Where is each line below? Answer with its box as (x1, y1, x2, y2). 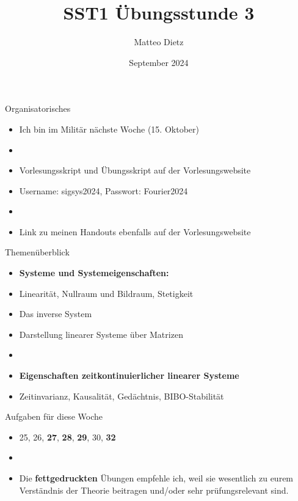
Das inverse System (19, 307, 92, 320)
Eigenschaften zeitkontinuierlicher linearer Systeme (19, 369, 239, 382)
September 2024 (129, 56, 189, 68)
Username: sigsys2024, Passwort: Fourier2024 (19, 184, 188, 197)
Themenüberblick (5, 246, 70, 258)
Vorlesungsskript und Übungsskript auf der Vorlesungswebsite (19, 164, 251, 177)
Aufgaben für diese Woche (5, 410, 103, 423)
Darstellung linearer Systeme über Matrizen (19, 327, 183, 340)
